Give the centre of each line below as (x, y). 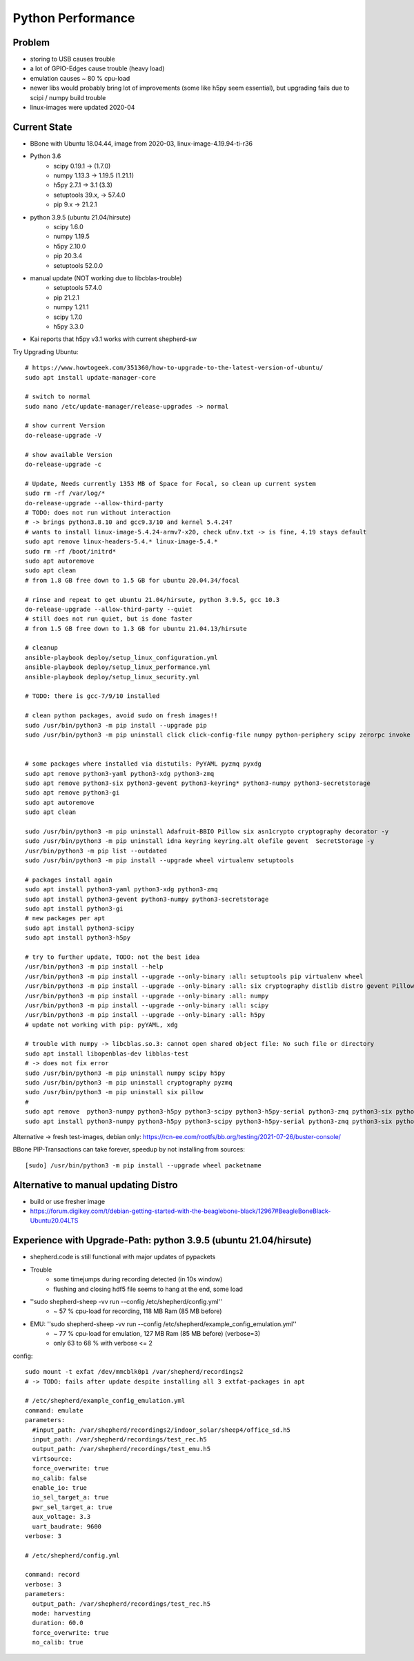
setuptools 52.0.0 (78, 265)
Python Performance (74, 18)
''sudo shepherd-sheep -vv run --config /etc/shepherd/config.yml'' (126, 1301)
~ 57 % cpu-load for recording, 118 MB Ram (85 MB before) (138, 1311)
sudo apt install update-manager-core (91, 377)
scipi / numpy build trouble (68, 97)
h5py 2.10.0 (70, 246)
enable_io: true (60, 1487)
